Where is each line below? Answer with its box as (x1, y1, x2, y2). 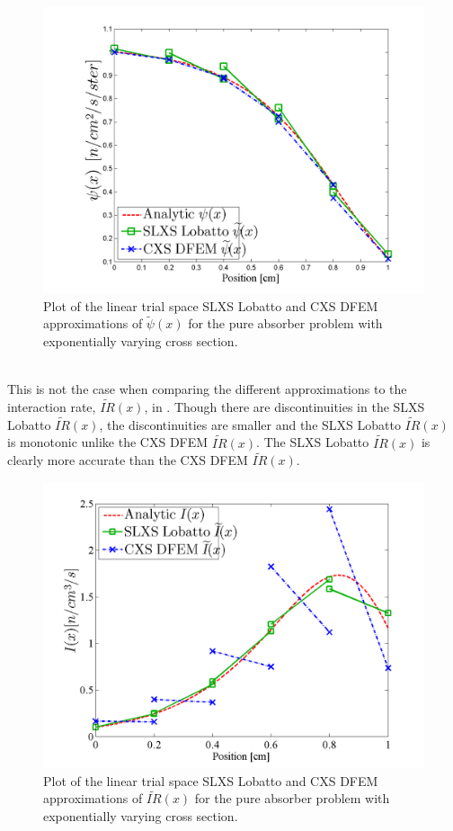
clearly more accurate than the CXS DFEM (7, 451, 248, 469)
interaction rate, (7, 398, 96, 415)
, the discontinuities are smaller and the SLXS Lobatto (99, 415, 401, 433)
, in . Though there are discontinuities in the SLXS (144, 398, 425, 415)
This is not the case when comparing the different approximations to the (7, 380, 407, 398)
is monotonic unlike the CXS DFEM (7, 433, 209, 451)
